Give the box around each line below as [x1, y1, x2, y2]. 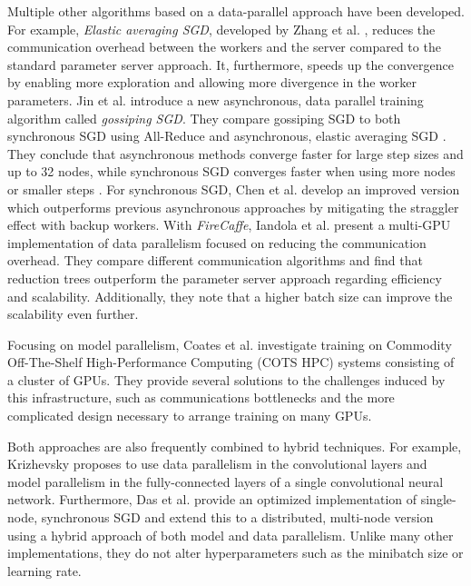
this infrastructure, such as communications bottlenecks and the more [7, 388, 395, 407]
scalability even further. [7, 304, 139, 323]
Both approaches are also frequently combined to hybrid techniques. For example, [7, 436, 462, 455]
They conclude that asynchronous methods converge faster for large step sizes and [7, 144, 464, 163]
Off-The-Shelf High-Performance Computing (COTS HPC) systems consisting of [7, 353, 455, 372]
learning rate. [7, 561, 82, 580]
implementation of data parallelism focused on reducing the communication [7, 233, 427, 252]
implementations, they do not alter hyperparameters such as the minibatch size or [7, 543, 464, 562]
